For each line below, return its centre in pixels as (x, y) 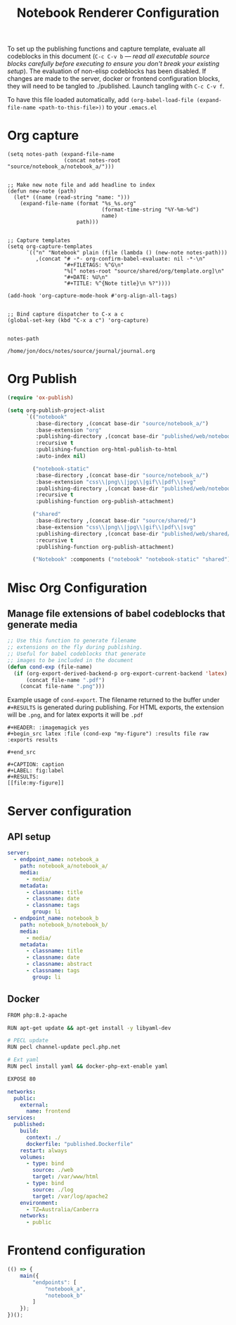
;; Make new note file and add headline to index (81, 185)
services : (22, 1118)
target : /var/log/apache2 (71, 1196)
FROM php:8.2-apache (38, 1015)
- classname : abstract (59, 964)
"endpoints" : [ (55, 1282)
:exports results (33, 740)
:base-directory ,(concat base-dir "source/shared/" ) (116, 521)
